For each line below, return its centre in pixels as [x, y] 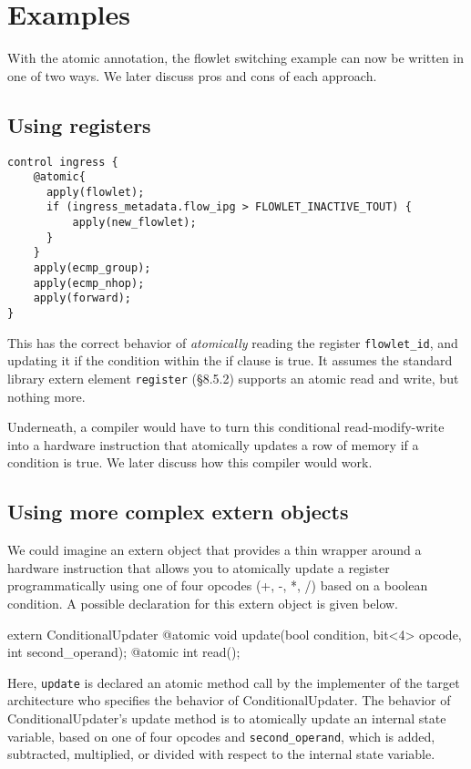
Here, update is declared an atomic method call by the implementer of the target [234, 682]
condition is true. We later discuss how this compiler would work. [190, 462]
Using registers [79, 124]
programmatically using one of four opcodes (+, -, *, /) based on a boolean [218, 585]
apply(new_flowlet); [134, 223]
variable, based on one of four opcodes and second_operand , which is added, [221, 736]
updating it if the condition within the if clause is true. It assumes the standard [230, 360]
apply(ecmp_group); [92, 268]
